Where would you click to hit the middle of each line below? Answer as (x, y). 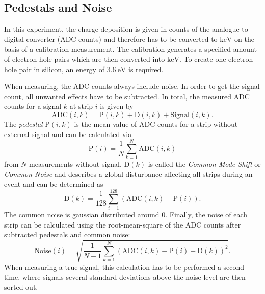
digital (14, 39)
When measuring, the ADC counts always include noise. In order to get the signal (132, 86)
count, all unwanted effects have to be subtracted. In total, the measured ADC (127, 96)
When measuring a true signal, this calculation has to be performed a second (124, 267)
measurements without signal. (75, 164)
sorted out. (21, 287)
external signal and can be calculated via (68, 134)
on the (244, 39)
